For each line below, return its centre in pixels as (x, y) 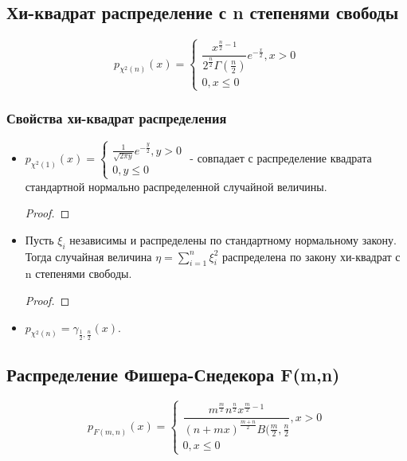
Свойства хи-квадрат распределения (117, 117)
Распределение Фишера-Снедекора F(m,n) (173, 375)
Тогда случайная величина (88, 256)
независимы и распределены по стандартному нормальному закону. (233, 239)
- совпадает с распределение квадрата (281, 157)
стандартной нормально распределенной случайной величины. (176, 186)
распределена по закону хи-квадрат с (311, 256)
